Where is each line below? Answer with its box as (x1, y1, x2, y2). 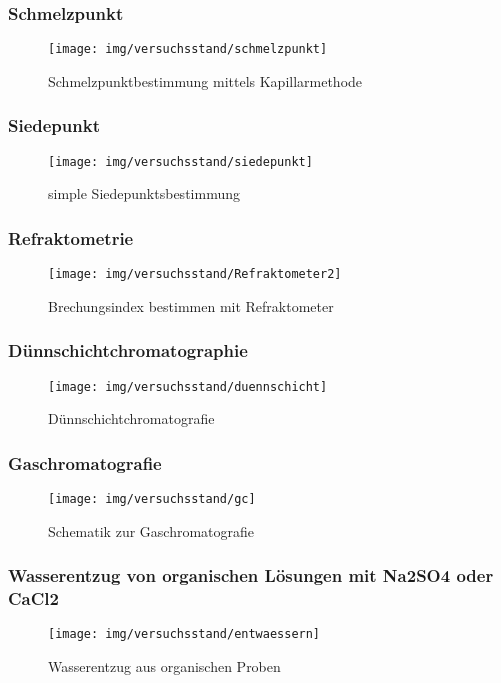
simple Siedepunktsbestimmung (48, 183, 240, 204)
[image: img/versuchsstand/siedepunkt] (48, 154, 313, 169)
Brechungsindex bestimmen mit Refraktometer (48, 295, 334, 316)
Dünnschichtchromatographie (8, 338, 248, 363)
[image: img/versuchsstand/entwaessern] (48, 627, 321, 642)
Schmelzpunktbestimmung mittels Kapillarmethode (48, 70, 363, 91)
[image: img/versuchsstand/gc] (48, 492, 256, 507)
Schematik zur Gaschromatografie (48, 520, 255, 541)
